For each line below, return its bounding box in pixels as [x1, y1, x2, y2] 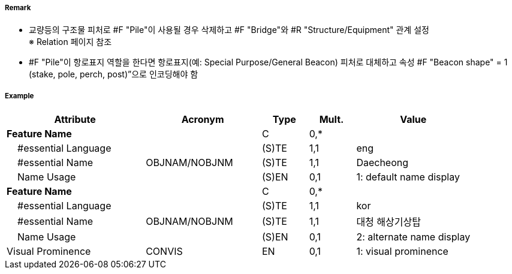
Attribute [54, 113, 96, 126]
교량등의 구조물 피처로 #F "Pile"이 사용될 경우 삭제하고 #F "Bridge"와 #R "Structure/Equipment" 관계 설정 [29, 25, 429, 35]
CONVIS [146, 245, 183, 258]
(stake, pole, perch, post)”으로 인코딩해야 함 [29, 69, 198, 80]
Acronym [181, 113, 224, 126]
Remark [5, 4, 31, 12]
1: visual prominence [356, 245, 448, 258]
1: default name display [356, 171, 460, 183]
